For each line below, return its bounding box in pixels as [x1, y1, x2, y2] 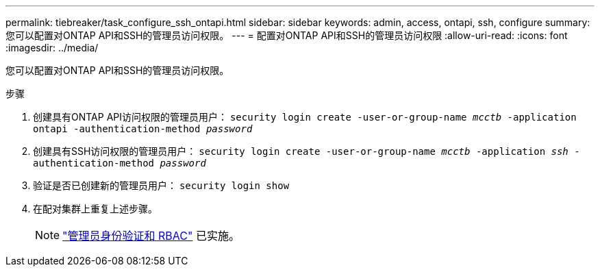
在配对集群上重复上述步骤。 [33, 203, 158, 214]
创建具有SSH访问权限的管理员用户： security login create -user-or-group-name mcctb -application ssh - [33, 145, 580, 157]
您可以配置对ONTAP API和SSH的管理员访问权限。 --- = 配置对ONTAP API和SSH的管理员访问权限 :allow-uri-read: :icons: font [5, 29, 568, 41]
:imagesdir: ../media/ [5, 42, 99, 53]
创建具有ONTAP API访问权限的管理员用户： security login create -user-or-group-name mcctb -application [33, 111, 577, 123]
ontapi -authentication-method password [33, 123, 253, 134]
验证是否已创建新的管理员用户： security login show [33, 180, 290, 191]
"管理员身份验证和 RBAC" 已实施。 [62, 229, 240, 243]
